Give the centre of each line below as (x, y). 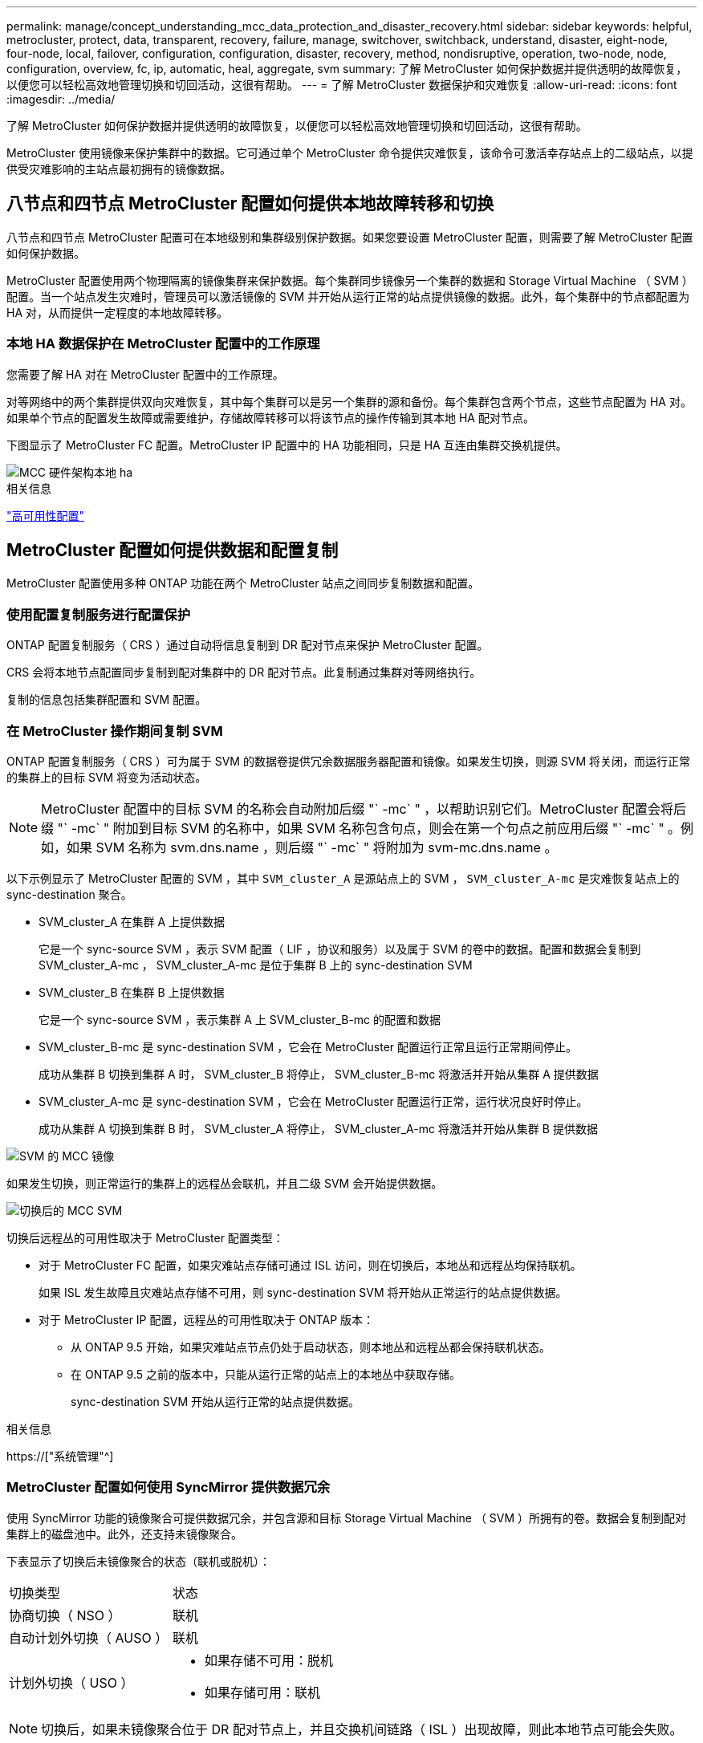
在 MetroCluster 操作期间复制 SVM (115, 731)
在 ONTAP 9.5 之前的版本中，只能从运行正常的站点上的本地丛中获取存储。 (266, 1374)
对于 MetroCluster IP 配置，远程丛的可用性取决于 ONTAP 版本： (207, 1319)
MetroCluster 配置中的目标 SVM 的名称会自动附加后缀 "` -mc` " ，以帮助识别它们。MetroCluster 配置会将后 (364, 809)
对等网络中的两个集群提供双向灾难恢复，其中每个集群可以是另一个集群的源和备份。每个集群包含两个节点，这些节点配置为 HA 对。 (349, 401)
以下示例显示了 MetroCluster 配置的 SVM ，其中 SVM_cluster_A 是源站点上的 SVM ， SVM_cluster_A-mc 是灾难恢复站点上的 (343, 878)
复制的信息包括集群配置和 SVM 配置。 (107, 700)
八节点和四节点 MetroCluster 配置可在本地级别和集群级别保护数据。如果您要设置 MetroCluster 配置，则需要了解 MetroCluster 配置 (350, 237)
